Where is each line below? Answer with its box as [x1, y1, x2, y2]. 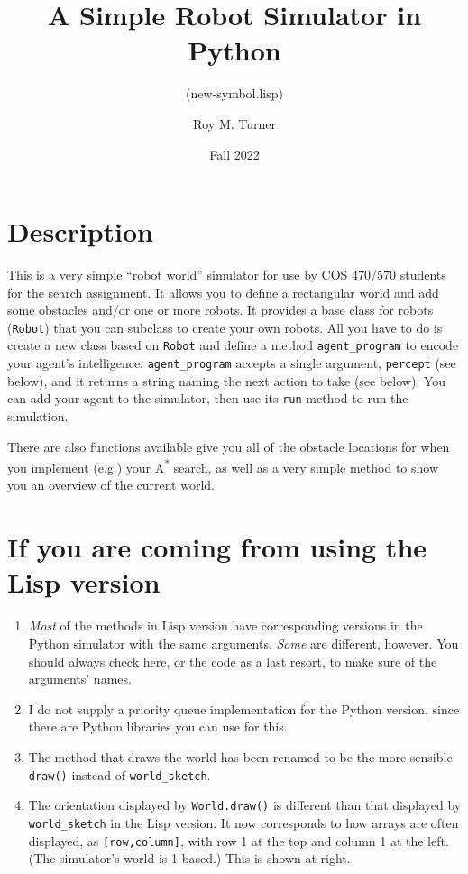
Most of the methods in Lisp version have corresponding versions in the [28, 616, 423, 635]
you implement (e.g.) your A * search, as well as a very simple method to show [7, 455, 439, 476]
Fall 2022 [209, 144, 260, 163]
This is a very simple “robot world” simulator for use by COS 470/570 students [7, 265, 446, 284]
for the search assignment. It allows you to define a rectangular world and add [7, 282, 439, 301]
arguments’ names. [28, 669, 132, 688]
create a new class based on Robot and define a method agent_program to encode [7, 336, 459, 354]
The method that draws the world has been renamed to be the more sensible [28, 747, 453, 766]
